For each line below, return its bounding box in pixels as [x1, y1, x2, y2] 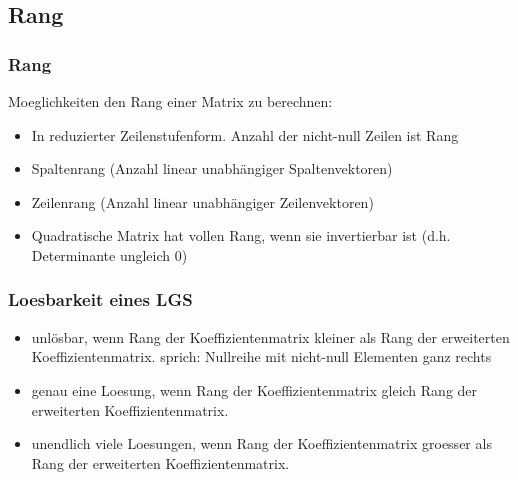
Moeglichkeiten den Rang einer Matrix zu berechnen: [8, 91, 333, 111]
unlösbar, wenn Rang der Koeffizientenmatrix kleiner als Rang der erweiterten [31, 326, 510, 347]
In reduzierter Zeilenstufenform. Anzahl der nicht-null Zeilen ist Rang [31, 124, 459, 145]
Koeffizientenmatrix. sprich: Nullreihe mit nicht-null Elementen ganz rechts [31, 346, 492, 367]
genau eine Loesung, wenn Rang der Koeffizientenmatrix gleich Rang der [31, 379, 478, 400]
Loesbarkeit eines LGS [8, 287, 193, 312]
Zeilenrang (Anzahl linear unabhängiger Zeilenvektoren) [31, 191, 374, 212]
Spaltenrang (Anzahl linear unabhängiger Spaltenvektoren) [31, 158, 393, 179]
